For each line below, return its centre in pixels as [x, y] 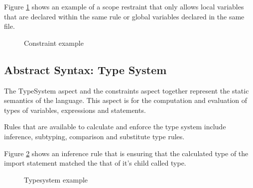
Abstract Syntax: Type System [85, 69]
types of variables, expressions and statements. [75, 110]
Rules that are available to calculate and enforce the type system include [115, 127]
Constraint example [54, 43]
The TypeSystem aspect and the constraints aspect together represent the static [126, 90]
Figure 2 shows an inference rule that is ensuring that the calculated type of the [126, 153]
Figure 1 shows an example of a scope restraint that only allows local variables [124, 6]
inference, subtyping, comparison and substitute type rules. [94, 136]
